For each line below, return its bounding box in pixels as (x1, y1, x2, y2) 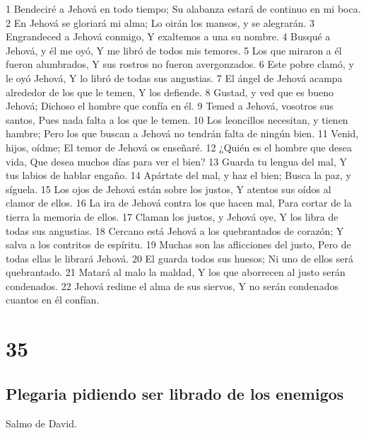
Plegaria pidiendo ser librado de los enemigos (6, 382, 344, 404)
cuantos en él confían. (6, 292, 100, 307)
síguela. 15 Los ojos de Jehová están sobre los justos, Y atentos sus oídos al (6, 181, 331, 196)
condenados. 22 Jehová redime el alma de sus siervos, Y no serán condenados (6, 278, 338, 293)
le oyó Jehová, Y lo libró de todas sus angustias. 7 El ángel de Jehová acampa (6, 70, 343, 85)
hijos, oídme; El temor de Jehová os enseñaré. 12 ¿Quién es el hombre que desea (6, 139, 353, 154)
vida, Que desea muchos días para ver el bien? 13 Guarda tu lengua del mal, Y (6, 154, 348, 168)
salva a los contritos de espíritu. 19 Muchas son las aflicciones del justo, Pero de (6, 237, 351, 252)
